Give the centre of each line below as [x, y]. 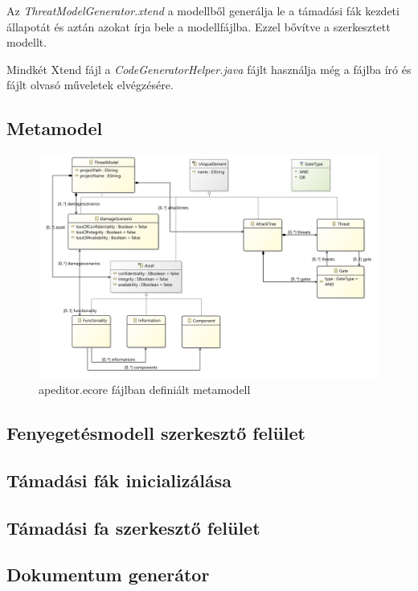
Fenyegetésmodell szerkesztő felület [156, 433]
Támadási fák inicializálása [119, 480]
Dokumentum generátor [108, 575]
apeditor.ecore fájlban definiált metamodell [145, 390]
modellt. [27, 42]
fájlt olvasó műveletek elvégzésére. [90, 85]
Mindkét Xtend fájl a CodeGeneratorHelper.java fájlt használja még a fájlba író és [209, 69]
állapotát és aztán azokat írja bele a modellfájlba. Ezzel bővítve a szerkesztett [199, 26]
